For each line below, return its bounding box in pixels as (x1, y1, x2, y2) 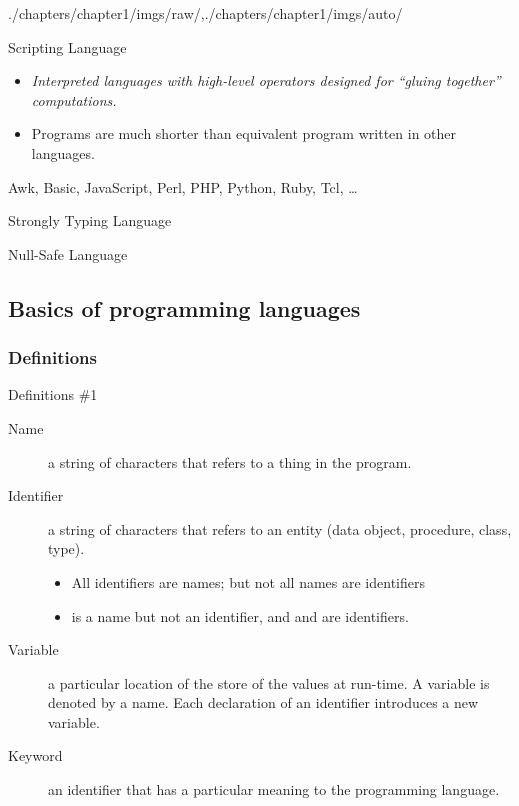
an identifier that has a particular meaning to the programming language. (48, 779, 500, 800)
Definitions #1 (8, 384, 98, 405)
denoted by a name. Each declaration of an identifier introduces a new (48, 692, 479, 713)
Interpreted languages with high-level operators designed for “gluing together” (31, 70, 501, 91)
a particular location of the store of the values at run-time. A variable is (48, 672, 490, 693)
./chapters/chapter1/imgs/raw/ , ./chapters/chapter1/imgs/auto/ (8, 3, 403, 23)
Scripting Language (8, 36, 127, 57)
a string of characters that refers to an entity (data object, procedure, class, (48, 518, 512, 539)
